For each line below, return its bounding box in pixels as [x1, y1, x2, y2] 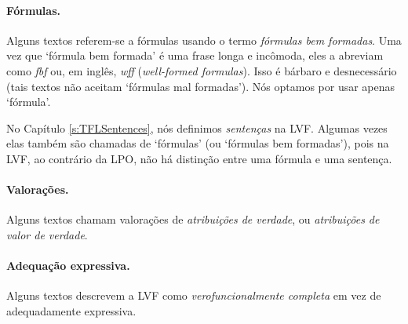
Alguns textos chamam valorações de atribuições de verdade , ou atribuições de [6, 211, 380, 228]
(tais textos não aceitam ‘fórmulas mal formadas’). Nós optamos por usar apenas [6, 78, 395, 94]
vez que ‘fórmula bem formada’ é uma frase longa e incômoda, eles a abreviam [6, 47, 384, 64]
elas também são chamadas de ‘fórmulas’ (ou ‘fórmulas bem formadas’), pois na [6, 135, 389, 151]
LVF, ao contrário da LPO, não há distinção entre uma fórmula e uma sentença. [6, 150, 392, 166]
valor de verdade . [6, 226, 88, 242]
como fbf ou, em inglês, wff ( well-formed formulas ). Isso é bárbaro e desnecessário [6, 62, 397, 78]
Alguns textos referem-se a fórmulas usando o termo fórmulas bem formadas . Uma [6, 31, 402, 48]
